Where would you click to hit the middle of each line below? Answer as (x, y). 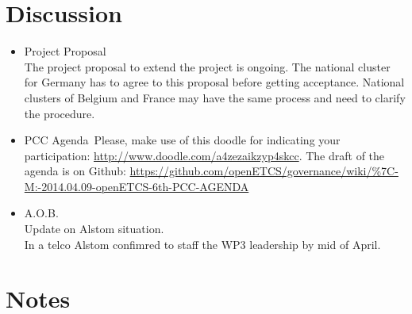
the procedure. (60, 113)
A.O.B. (41, 213)
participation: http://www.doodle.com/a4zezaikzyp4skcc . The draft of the (204, 155)
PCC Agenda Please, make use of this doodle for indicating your (182, 140)
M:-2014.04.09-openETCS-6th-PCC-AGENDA (137, 186)
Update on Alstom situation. (94, 229)
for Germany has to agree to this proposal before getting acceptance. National (214, 82)
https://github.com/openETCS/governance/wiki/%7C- (264, 171)
